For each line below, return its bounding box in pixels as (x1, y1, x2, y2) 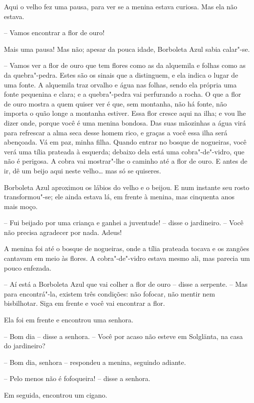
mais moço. (4, 201, 38, 211)
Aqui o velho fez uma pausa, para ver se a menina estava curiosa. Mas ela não (4, 1, 237, 11)
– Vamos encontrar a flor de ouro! (4, 27, 105, 38)
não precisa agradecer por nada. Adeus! (4, 227, 122, 237)
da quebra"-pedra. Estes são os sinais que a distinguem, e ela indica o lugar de (4, 69, 238, 80)
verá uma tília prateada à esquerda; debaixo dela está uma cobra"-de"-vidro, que (4, 146, 245, 156)
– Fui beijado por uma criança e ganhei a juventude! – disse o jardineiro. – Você (4, 217, 244, 228)
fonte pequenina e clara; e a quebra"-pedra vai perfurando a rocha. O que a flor (4, 89, 241, 99)
